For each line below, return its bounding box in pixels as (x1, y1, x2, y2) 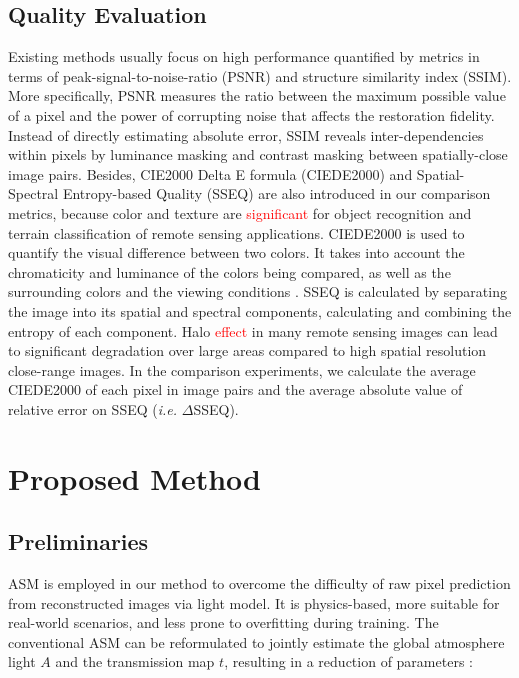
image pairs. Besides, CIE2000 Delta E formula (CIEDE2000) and (8, 163, 413, 184)
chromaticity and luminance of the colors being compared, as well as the (8, 261, 451, 282)
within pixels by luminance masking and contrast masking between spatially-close (8, 144, 508, 165)
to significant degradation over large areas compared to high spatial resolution (8, 340, 487, 361)
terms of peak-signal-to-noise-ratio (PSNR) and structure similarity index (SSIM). (8, 65, 512, 86)
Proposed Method (8, 457, 261, 498)
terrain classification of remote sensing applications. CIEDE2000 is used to (8, 222, 465, 243)
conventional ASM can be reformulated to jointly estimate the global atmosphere (8, 631, 505, 652)
